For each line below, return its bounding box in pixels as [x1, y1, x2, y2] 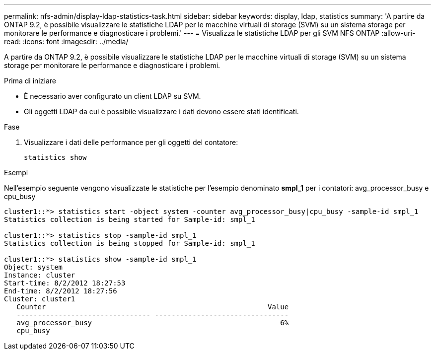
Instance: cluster [4, 271, 75, 279]
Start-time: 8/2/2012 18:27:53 [4, 279, 126, 287]
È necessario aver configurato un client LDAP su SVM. [24, 92, 201, 100]
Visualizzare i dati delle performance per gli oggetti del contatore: [24, 138, 238, 146]
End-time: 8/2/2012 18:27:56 [4, 287, 117, 295]
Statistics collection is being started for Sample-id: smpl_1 [4, 215, 255, 223]
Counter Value [16, 303, 289, 311]
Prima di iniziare [4, 76, 56, 85]
